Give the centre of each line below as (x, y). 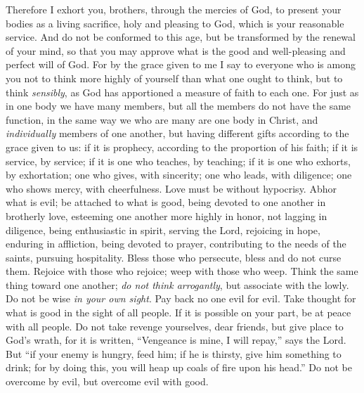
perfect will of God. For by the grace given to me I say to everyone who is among (181, 64)
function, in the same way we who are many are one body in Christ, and (162, 119)
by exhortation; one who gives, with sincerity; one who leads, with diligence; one (179, 175)
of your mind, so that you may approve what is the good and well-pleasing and (176, 50)
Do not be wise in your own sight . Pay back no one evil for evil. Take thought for (181, 298)
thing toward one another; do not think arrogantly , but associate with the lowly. (177, 284)
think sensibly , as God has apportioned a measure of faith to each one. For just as (182, 92)
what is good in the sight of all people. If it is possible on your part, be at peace (178, 313)
